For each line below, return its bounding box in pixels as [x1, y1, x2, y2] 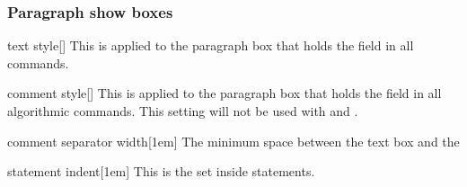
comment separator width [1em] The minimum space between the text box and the [7, 131, 460, 150]
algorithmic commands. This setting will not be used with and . [7, 102, 358, 120]
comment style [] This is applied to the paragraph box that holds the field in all [7, 84, 442, 102]
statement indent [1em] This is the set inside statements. [7, 162, 315, 181]
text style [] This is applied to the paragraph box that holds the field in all [7, 36, 414, 55]
